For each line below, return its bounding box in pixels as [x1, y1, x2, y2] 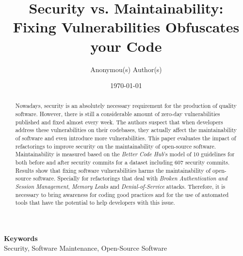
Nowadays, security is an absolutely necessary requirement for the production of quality [15, 102, 237, 110]
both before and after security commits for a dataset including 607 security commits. [15, 158, 230, 166]
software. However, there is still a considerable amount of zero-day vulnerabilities [15, 110, 220, 118]
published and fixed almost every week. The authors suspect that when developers [15, 118, 223, 126]
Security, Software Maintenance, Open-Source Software [4, 242, 167, 253]
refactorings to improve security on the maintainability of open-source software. [15, 142, 216, 150]
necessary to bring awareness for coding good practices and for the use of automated [15, 190, 229, 198]
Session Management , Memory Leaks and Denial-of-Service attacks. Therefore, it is [15, 182, 226, 191]
